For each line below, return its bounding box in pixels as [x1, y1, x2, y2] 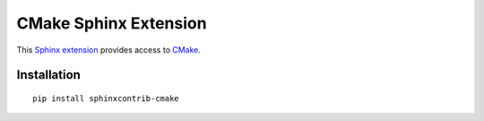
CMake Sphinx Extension [16, 13, 207, 33]
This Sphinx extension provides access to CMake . [16, 44, 202, 55]
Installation [16, 68, 81, 83]
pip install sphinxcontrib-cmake [32, 93, 179, 103]
